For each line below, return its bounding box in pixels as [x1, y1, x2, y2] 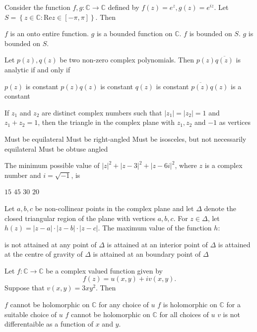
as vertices [219, 117, 251, 127]
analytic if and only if [4, 64, 70, 74]
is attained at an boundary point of [93, 249, 201, 259]
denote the [204, 203, 237, 213]
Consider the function [4, 2, 70, 12]
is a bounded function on [96, 28, 173, 39]
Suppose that [4, 282, 45, 293]
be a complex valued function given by [46, 265, 163, 276]
